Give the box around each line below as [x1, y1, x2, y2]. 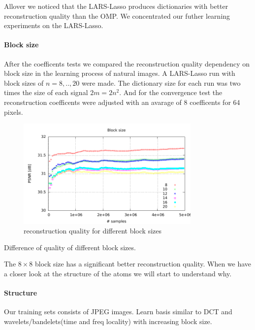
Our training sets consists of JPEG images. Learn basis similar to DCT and [4, 306, 232, 317]
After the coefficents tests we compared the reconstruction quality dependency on [4, 58, 250, 68]
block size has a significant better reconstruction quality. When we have [35, 259, 252, 269]
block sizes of [4, 77, 44, 88]
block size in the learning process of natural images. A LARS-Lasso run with [4, 68, 235, 78]
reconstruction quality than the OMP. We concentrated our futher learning [4, 10, 230, 21]
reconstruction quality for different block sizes [24, 226, 161, 236]
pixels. [4, 106, 23, 117]
